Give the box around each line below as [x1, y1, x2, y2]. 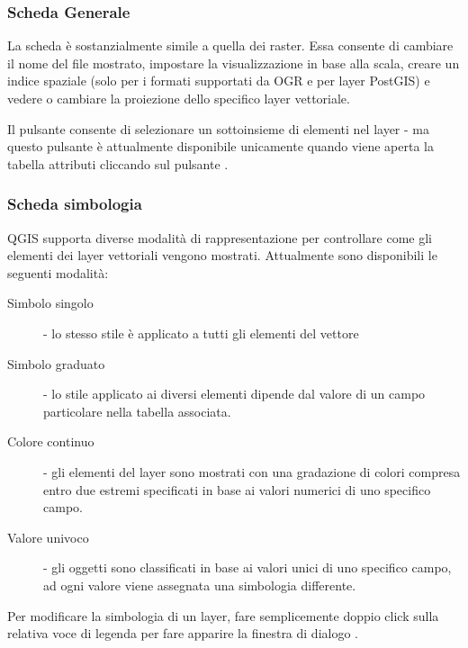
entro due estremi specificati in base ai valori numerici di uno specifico [43, 480, 431, 499]
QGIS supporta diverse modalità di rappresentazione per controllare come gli [7, 228, 432, 247]
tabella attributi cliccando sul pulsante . [7, 154, 229, 173]
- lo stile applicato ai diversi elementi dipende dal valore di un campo [43, 384, 426, 403]
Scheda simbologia [7, 193, 142, 215]
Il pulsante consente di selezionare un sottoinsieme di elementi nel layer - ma [7, 119, 429, 138]
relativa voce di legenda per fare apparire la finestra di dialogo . [7, 624, 358, 643]
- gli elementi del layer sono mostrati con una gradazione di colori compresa [43, 462, 461, 481]
